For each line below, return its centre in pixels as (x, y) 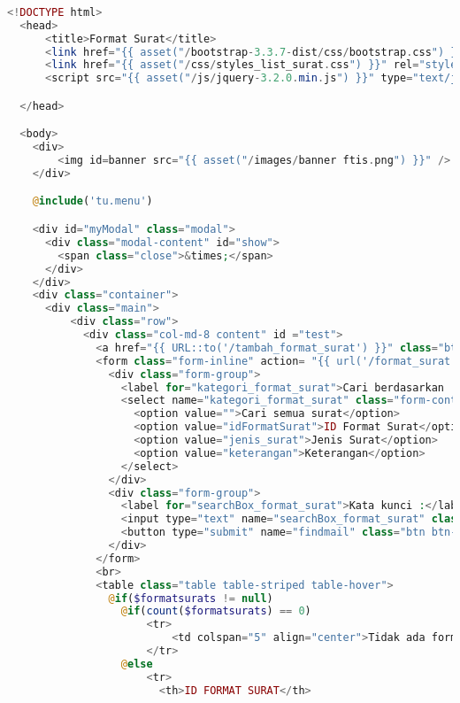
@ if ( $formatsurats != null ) (191, 598)
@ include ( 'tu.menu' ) (92, 201)
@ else (137, 664)
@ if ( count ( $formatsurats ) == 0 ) (216, 611)
